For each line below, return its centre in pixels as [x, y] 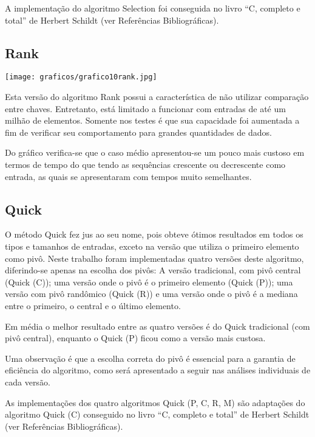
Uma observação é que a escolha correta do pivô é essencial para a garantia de [150, 358]
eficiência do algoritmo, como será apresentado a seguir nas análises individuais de [158, 370]
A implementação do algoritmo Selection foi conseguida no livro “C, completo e [153, 8]
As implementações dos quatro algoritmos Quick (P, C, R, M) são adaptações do [155, 402]
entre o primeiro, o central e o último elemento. [93, 305]
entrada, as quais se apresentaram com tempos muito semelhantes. [128, 176]
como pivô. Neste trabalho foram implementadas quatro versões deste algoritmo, [154, 258]
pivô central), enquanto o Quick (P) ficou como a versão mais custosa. [135, 338]
